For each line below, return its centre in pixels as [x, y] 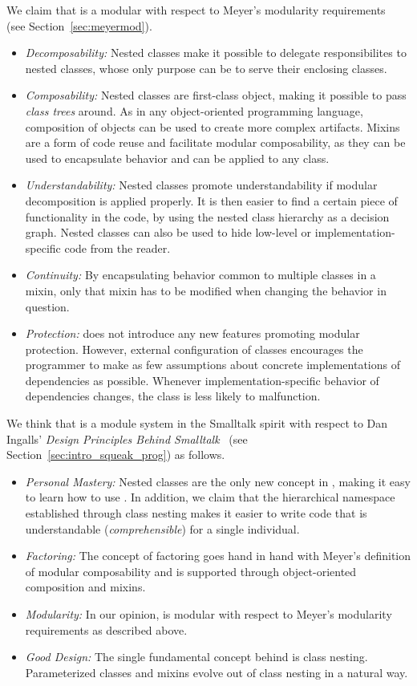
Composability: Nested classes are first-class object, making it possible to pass [216, 95]
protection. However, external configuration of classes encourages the [194, 349]
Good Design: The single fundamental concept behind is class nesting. [196, 657]
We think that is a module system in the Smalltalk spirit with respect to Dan [197, 423]
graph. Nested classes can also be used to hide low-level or [168, 232]
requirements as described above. [106, 629]
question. [47, 306]
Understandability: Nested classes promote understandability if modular [201, 185]
